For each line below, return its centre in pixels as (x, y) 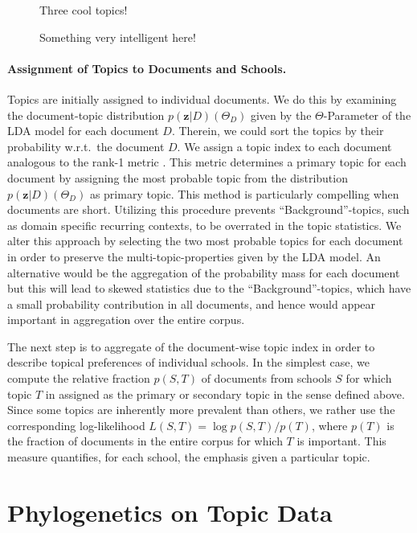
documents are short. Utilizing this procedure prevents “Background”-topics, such (208, 209)
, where (329, 425)
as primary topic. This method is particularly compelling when (244, 193)
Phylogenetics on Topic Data (170, 512)
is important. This (341, 441)
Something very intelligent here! (118, 37)
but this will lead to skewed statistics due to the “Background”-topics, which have (209, 288)
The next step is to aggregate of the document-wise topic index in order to (191, 346)
